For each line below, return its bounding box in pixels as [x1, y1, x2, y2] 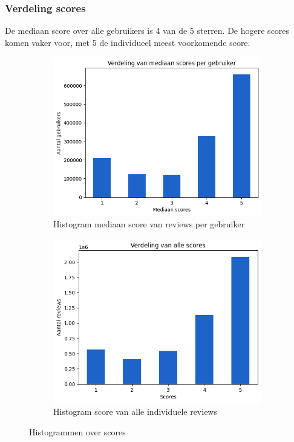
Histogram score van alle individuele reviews [53, 405, 217, 418]
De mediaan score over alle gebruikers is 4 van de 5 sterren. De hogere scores [5, 24, 290, 37]
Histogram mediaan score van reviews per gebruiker [53, 218, 245, 230]
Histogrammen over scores [29, 425, 126, 438]
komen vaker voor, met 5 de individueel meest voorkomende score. [5, 36, 250, 48]
